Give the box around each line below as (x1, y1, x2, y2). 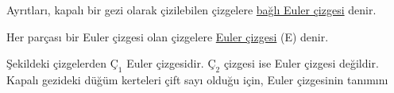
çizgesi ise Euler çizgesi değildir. (223, 55, 379, 72)
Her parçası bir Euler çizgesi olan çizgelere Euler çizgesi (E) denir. (6, 28, 329, 45)
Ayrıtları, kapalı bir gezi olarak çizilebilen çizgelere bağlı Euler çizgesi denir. (6, 2, 377, 18)
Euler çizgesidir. (126, 55, 204, 72)
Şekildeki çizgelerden (6, 55, 107, 72)
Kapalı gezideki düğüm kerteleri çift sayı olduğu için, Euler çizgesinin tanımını (6, 72, 388, 88)
